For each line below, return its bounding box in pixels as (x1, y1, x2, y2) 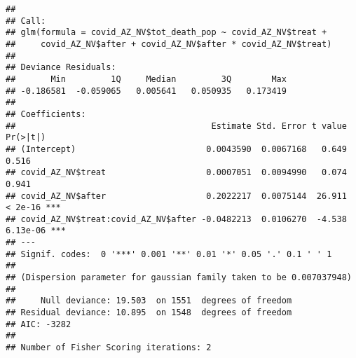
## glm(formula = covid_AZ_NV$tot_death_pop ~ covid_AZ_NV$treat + (6, 27, 327, 38)
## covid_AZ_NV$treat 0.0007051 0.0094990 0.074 (6, 167, 347, 178)
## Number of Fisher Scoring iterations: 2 (6, 343, 212, 353)
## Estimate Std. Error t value (6, 121, 347, 131)
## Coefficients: (6, 109, 86, 119)
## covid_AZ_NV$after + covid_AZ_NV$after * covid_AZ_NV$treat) (6, 39, 332, 49)
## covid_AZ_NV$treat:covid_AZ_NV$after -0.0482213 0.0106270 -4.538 (6, 214, 347, 224)
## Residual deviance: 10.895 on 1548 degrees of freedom (6, 308, 292, 318)
